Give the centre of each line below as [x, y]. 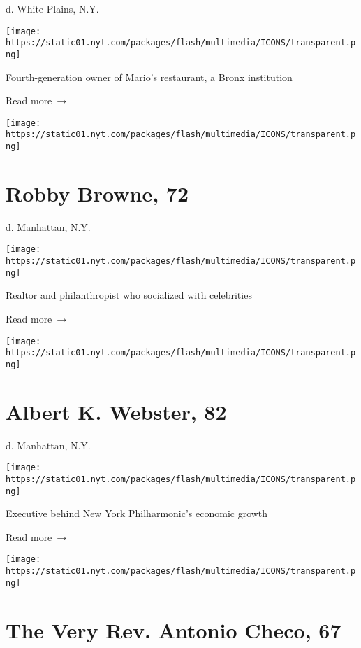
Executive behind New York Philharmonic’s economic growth [137, 513]
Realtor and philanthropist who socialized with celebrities [129, 295]
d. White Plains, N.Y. [52, 8]
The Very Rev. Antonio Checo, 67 [174, 629]
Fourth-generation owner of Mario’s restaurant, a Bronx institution [149, 77]
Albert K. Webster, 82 [116, 411]
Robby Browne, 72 [97, 193]
